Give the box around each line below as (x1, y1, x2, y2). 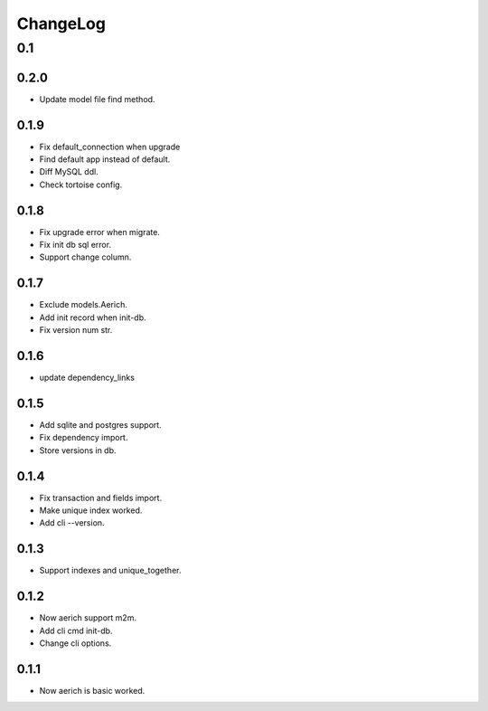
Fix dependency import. (39, 432, 128, 443)
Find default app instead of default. (39, 154, 171, 165)
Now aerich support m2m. (39, 612, 137, 623)
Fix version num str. (39, 325, 113, 336)
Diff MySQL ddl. (39, 166, 99, 177)
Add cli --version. (39, 517, 105, 528)
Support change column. (39, 251, 132, 262)
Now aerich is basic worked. (39, 685, 145, 696)
